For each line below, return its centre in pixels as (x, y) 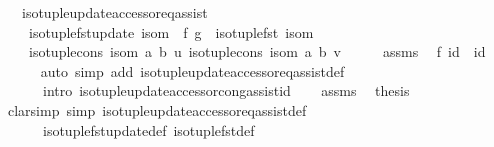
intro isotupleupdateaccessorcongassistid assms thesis (226, 90)
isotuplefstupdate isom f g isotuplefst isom (171, 31)
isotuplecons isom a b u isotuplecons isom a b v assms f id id (257, 51)
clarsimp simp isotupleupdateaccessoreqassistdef (157, 109)
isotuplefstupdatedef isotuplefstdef (148, 129)
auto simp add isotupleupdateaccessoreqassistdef (192, 70)
